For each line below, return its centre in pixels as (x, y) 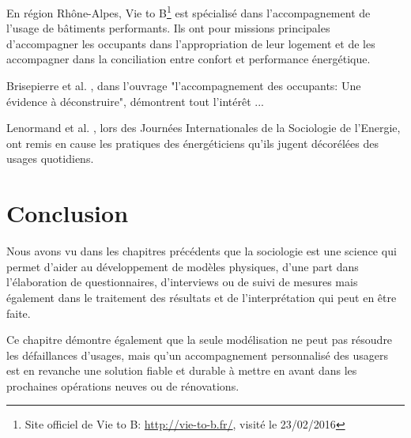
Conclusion (68, 213)
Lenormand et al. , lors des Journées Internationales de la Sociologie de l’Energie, (204, 128)
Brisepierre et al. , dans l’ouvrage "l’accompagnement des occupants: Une (184, 86)
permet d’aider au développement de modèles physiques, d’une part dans (183, 266)
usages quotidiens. (50, 159)
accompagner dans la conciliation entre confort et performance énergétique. (189, 59)
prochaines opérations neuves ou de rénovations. (123, 385)
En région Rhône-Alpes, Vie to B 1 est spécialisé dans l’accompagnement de (189, 11)
